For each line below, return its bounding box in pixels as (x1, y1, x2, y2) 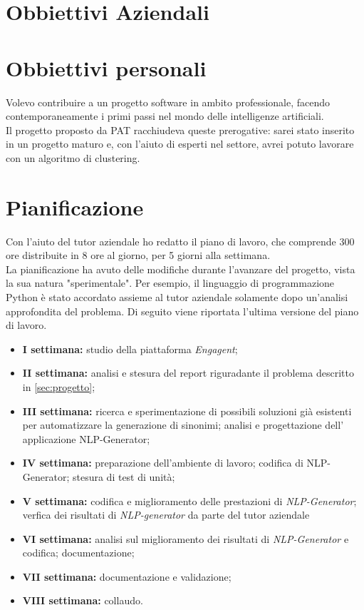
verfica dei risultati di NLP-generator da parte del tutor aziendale (22, 507, 310, 522)
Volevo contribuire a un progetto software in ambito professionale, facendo (6, 94, 331, 109)
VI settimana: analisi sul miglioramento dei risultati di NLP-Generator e (22, 531, 349, 546)
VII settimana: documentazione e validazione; (22, 569, 232, 584)
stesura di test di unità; (72, 469, 175, 484)
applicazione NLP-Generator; (22, 431, 150, 446)
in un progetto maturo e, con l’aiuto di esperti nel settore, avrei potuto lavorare (6, 136, 354, 151)
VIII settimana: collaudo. (22, 593, 143, 608)
